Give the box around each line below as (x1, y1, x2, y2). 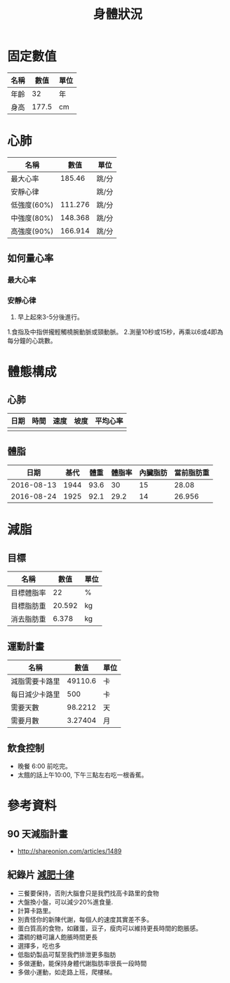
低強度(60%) (11, 200, 54, 210)
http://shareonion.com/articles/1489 (17, 846, 122, 855)
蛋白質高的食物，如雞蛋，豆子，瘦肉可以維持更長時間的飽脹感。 (17, 923, 202, 933)
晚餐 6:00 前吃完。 (17, 761, 72, 770)
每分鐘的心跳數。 (7, 337, 57, 345)
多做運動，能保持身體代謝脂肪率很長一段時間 (17, 958, 147, 968)
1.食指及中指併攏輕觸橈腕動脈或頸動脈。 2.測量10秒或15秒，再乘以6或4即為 (7, 327, 224, 337)
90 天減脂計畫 (7, 828, 68, 840)
